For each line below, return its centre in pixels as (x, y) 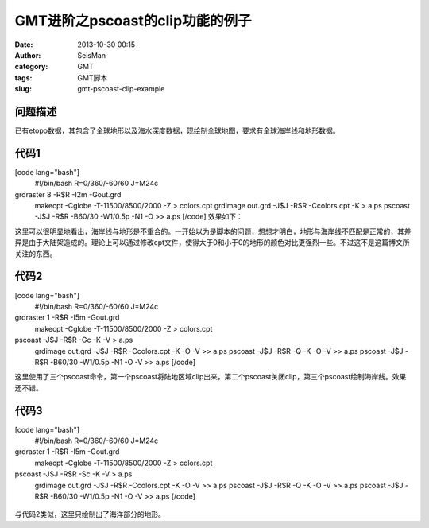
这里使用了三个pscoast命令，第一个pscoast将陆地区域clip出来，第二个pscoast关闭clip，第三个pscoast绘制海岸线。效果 (211, 377)
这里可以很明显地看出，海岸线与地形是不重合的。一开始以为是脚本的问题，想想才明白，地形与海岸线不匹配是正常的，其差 (213, 231)
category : (31, 67)
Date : (24, 45)
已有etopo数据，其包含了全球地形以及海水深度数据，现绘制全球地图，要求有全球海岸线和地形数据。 (177, 130)
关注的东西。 (36, 254)
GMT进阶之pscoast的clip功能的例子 (133, 21)
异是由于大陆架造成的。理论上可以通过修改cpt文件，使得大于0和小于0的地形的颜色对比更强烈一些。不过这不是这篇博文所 (212, 243)
